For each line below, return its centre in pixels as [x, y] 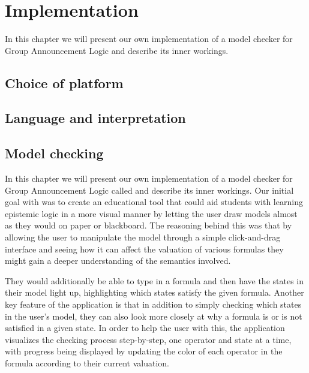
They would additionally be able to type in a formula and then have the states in [154, 280]
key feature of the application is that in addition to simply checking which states [153, 304]
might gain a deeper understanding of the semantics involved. [118, 261]
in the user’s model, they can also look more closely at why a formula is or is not [154, 316]
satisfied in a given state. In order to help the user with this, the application [145, 328]
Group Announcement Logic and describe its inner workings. [117, 50]
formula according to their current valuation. [87, 363]
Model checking [54, 153]
